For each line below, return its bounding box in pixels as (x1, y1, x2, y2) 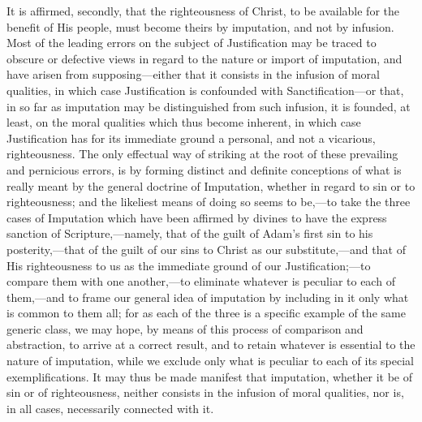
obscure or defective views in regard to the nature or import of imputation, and (6, 50, 403, 67)
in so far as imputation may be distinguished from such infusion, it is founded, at (6, 97, 411, 114)
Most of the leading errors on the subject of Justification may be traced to (6, 34, 377, 51)
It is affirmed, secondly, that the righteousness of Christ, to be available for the (6, 2, 399, 19)
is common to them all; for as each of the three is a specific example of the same (6, 304, 406, 321)
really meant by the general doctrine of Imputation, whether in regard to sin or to (6, 177, 416, 194)
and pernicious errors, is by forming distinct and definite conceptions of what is (6, 161, 402, 178)
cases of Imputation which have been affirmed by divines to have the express (6, 209, 387, 226)
